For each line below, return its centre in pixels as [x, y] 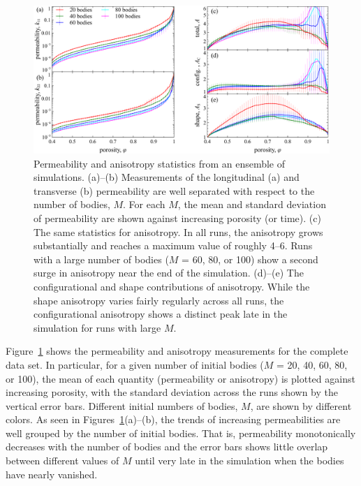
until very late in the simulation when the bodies [240, 461]
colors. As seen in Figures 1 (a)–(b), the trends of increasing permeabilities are [173, 419]
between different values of [62, 461]
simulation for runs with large [97, 327]
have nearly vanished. [52, 474]
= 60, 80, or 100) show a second [250, 259]
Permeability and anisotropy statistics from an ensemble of [160, 163]
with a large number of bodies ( [101, 259]
